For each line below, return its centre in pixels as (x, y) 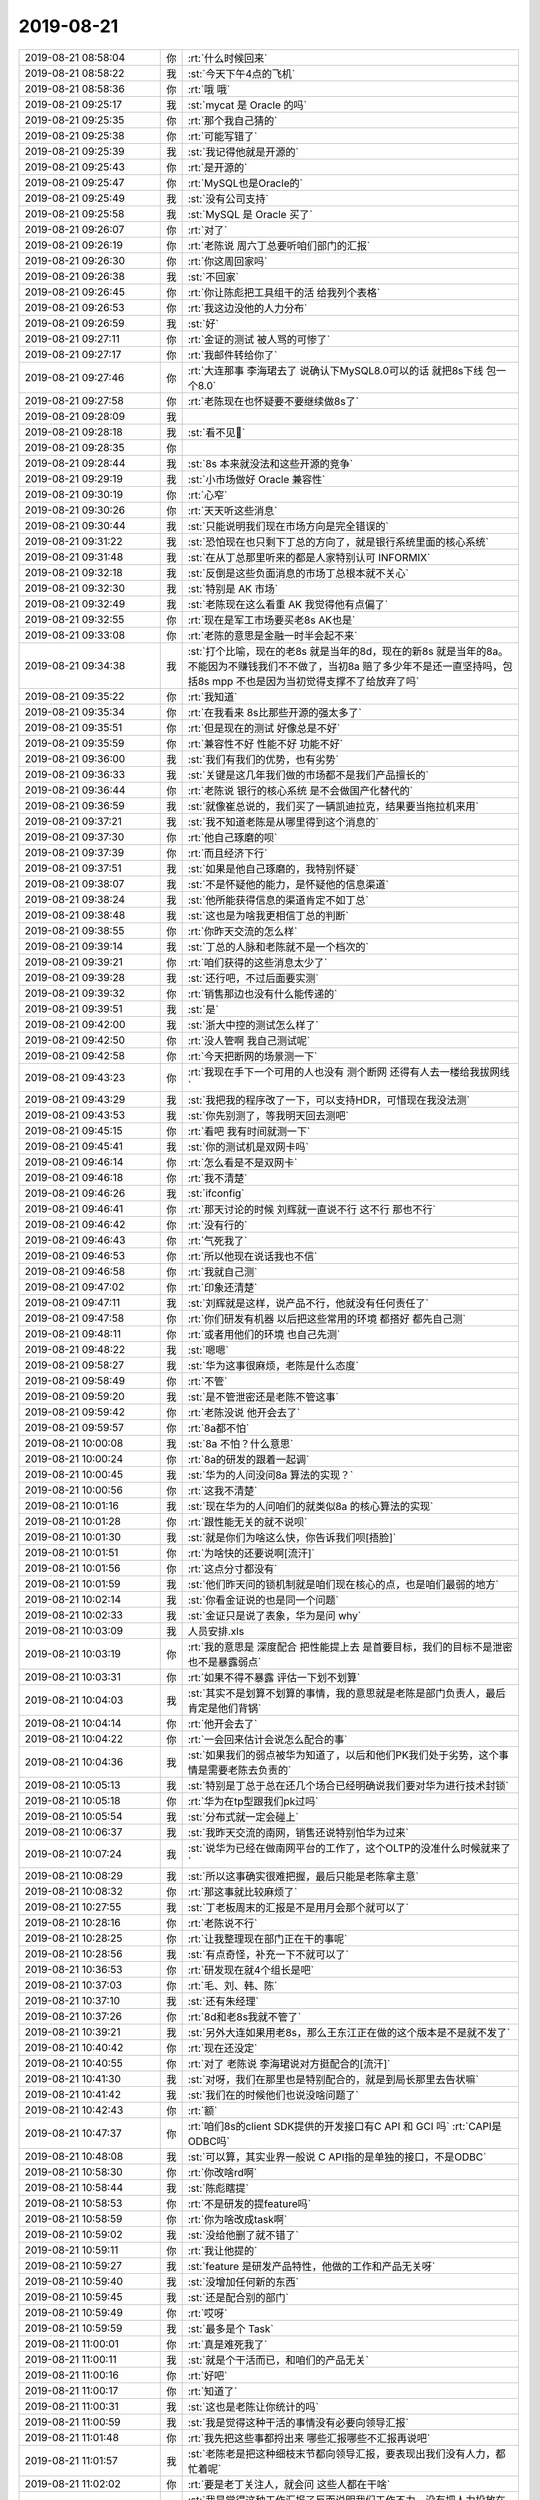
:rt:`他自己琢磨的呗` (232, 837)
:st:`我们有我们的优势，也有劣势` (263, 759)
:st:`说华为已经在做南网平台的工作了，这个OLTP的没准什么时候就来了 (349, 1848)
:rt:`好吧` (207, 2375)
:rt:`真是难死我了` (227, 2344)
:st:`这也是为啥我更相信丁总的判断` (268, 915)
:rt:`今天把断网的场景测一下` (252, 1056)
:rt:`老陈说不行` (222, 1923)
